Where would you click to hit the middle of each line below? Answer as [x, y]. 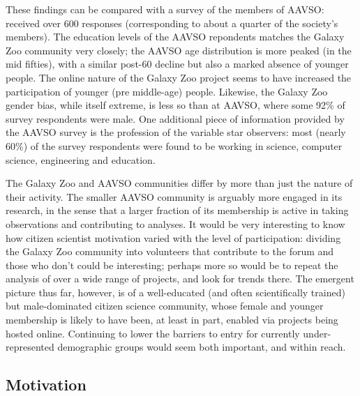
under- [317, 333]
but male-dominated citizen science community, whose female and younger [165, 306]
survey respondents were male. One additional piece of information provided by [175, 118]
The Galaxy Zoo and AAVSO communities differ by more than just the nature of [179, 183]
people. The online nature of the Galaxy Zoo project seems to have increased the [179, 77]
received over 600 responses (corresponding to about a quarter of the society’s [172, 23]
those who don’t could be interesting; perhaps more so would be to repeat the [172, 265]
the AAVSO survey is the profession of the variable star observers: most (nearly [176, 132]
